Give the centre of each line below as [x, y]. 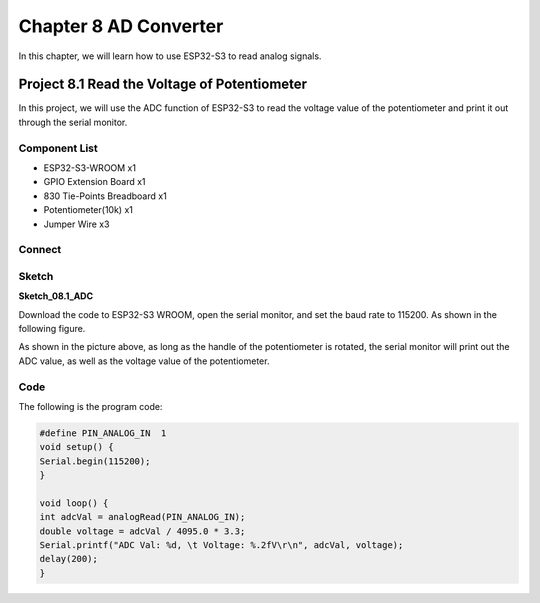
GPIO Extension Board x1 [94, 182]
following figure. [52, 329]
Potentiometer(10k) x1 [88, 210]
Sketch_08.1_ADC [56, 296]
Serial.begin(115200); [95, 461]
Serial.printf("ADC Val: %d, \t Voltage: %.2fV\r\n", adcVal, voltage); [221, 545]
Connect [40, 250]
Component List [58, 148]
